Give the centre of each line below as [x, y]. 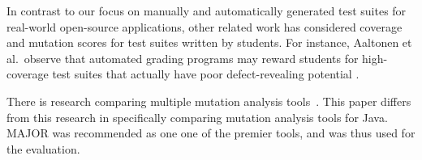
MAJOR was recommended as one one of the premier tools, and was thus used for [211, 133]
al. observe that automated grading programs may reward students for [183, 58]
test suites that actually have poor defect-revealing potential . [206, 74]
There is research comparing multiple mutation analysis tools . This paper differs [209, 101]
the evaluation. [43, 148]
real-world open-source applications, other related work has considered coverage [205, 26]
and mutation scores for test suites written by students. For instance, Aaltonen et [209, 42]
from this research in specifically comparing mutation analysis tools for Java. [197, 117]
